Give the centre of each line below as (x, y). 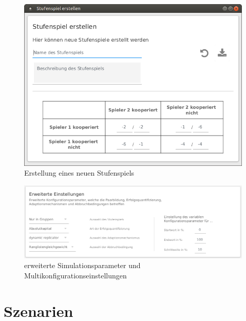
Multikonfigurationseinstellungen (75, 276)
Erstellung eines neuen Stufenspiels (79, 173)
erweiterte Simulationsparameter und (82, 265)
